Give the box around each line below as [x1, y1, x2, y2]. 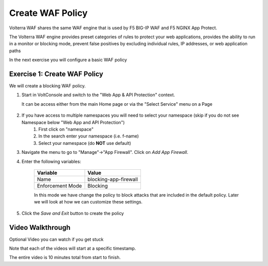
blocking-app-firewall [87, 176, 138, 183]
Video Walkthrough [9, 223, 70, 232]
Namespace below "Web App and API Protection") [21, 119, 125, 125]
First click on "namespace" [38, 126, 94, 132]
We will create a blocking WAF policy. [9, 83, 86, 89]
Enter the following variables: [21, 158, 81, 164]
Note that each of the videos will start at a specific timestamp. [9, 246, 136, 251]
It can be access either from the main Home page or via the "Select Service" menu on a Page [21, 101, 213, 107]
